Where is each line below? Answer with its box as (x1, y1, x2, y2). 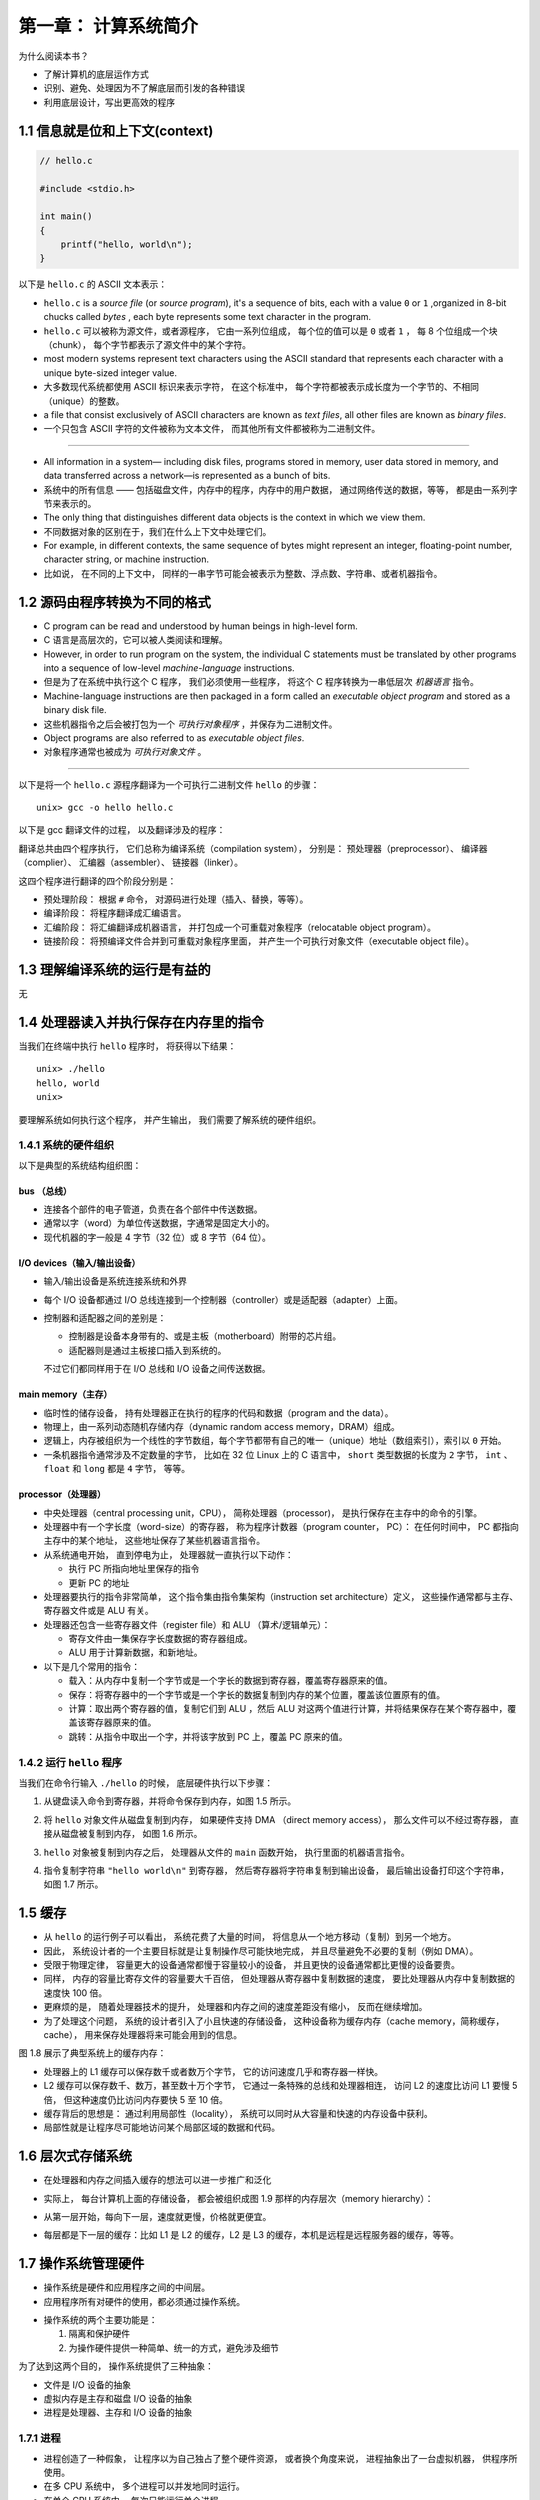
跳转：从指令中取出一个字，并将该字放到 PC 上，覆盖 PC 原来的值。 (68, 1730, 349, 1742)
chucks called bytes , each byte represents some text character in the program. (43, 311, 372, 323)
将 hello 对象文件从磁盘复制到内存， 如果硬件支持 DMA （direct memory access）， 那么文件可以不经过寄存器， (43, 1813, 509, 1825)
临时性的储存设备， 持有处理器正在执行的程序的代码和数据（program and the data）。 (43, 1406, 394, 1419)
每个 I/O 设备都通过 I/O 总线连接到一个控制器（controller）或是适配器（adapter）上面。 (43, 1293, 404, 1305)
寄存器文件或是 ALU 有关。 (43, 1605, 154, 1617)
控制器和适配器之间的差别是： (43, 1312, 167, 1324)
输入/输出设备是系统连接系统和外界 (43, 1275, 188, 1287)
